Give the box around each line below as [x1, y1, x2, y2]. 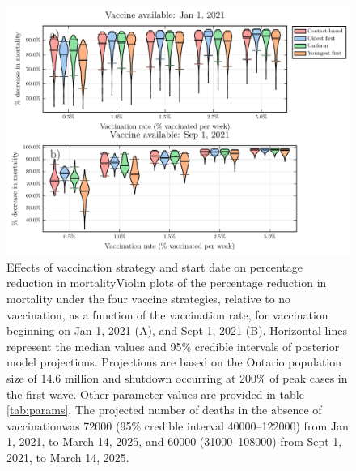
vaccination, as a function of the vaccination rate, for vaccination [6, 306, 328, 323]
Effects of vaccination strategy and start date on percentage [6, 258, 303, 275]
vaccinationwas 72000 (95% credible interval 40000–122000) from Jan [6, 417, 349, 434]
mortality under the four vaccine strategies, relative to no [6, 290, 291, 307]
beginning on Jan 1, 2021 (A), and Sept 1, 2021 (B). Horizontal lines [6, 322, 347, 339]
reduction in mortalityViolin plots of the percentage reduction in [6, 274, 327, 291]
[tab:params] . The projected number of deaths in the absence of [6, 401, 322, 418]
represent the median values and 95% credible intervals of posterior [6, 337, 340, 354]
